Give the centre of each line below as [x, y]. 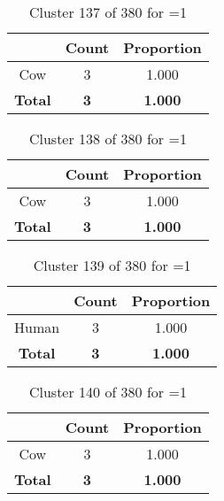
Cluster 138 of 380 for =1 [108, 139]
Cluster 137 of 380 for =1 [108, 12]
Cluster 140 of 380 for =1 [108, 392]
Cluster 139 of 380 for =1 [112, 265]
